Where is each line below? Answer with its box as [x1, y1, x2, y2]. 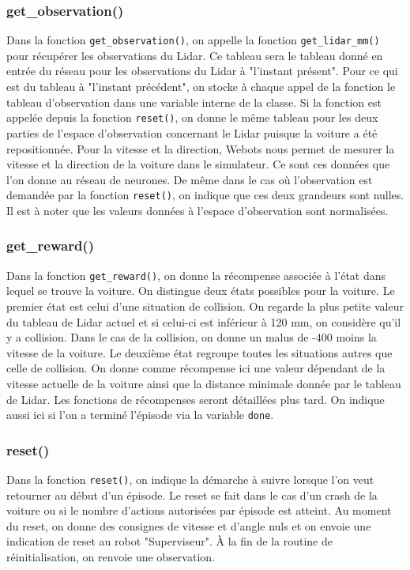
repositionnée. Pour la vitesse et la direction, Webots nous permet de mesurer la [6, 140, 395, 157]
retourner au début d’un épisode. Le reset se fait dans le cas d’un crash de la [6, 486, 378, 503]
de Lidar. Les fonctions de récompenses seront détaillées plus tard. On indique [6, 391, 385, 407]
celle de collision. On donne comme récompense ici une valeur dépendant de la [6, 360, 386, 376]
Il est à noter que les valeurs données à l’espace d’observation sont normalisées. [6, 202, 389, 218]
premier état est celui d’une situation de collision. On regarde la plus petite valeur [6, 298, 404, 314]
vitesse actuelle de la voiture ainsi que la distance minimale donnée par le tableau [6, 375, 401, 391]
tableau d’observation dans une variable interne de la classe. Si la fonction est [6, 93, 382, 110]
